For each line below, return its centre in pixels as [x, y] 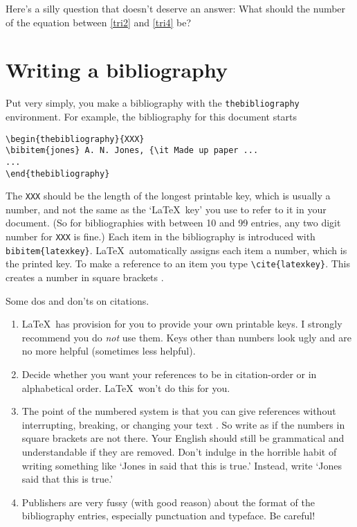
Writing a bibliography [117, 70]
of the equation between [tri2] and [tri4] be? [99, 22]
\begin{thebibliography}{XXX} [75, 139]
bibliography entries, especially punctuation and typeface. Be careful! [168, 516]
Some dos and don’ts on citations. [77, 300]
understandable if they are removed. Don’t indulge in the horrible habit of [179, 451]
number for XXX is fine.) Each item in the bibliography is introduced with [161, 236]
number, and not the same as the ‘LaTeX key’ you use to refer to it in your [166, 209]
